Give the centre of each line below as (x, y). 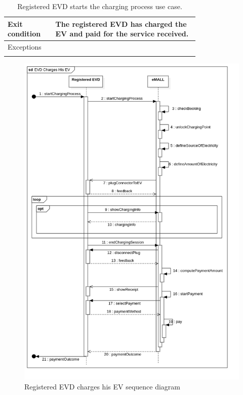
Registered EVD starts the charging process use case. (100, 6)
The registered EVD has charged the (121, 24)
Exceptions (25, 47)
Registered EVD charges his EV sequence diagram (102, 386)
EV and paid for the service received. (122, 34)
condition (24, 34)
